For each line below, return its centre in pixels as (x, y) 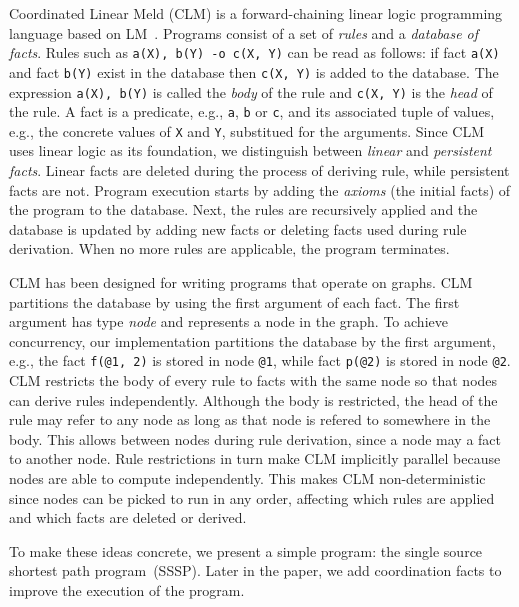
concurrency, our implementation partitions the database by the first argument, (252, 340)
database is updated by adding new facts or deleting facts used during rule (238, 228)
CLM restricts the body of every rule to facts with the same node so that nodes (253, 380)
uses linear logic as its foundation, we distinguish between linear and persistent (250, 150)
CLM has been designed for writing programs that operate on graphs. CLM (241, 282)
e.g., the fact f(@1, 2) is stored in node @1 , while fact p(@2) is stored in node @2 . (260, 360)
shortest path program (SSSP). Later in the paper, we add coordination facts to (255, 570)
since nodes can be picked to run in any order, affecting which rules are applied (252, 497)
